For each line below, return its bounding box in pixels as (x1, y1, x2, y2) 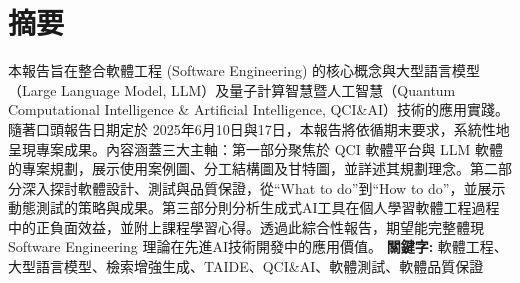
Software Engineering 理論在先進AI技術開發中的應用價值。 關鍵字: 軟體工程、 (8, 236, 508, 257)
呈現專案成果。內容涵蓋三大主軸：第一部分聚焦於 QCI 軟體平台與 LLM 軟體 (8, 138, 504, 159)
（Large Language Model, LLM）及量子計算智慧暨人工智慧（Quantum (8, 79, 456, 100)
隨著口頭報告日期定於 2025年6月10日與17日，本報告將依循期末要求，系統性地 (8, 118, 510, 139)
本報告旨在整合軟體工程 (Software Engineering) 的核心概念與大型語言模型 (8, 60, 481, 81)
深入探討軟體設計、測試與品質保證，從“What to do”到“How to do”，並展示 (21, 177, 506, 198)
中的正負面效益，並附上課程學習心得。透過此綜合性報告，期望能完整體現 (8, 216, 484, 237)
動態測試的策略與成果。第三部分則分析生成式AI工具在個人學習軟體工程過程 (8, 197, 500, 218)
